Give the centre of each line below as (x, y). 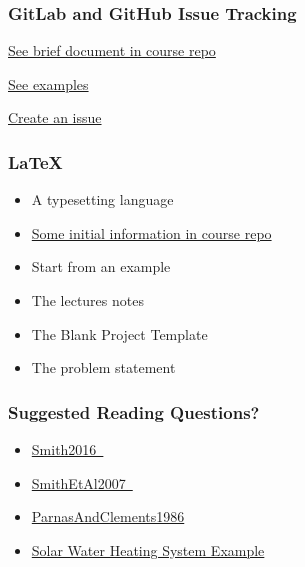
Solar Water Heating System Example (148, 549)
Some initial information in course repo (151, 232)
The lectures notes (87, 300)
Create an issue (55, 117)
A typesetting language (102, 199)
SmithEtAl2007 (78, 482)
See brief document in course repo (112, 50)
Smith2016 (64, 449)
